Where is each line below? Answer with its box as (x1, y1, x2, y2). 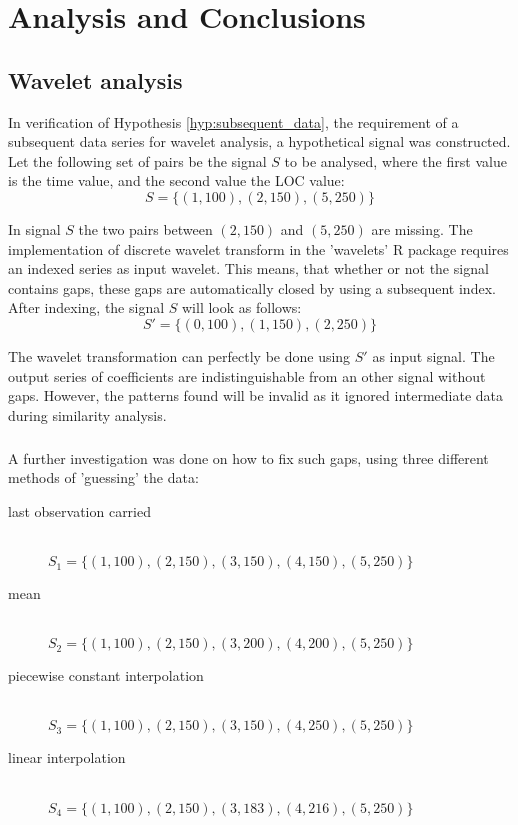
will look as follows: (182, 297, 302, 318)
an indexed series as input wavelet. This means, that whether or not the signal (8, 258, 489, 279)
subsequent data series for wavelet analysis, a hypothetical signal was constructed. (8, 131, 511, 152)
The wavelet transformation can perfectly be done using (8, 345, 351, 366)
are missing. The (371, 218, 473, 239)
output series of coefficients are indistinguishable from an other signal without (8, 365, 486, 386)
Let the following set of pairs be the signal (8, 150, 267, 171)
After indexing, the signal (8, 297, 165, 318)
